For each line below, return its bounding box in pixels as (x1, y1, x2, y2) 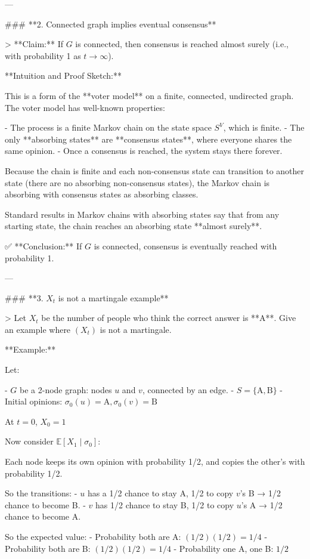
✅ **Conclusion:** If (5, 239, 82, 252)
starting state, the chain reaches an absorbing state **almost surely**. (5, 220, 262, 232)
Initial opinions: (5, 395, 63, 407)
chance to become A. (5, 510, 81, 523)
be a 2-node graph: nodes (20, 383, 112, 396)
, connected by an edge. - (142, 383, 234, 396)
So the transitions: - (5, 487, 77, 499)
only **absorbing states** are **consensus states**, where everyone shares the (5, 132, 292, 145)
